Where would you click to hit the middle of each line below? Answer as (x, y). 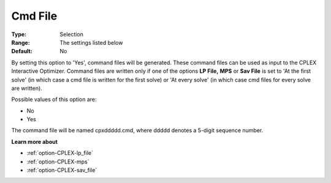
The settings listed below (91, 42)
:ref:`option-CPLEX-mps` (58, 162)
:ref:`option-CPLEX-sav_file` (62, 170)
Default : (22, 51)
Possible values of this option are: (54, 99)
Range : (21, 42)
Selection (72, 34)
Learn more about (35, 141)
